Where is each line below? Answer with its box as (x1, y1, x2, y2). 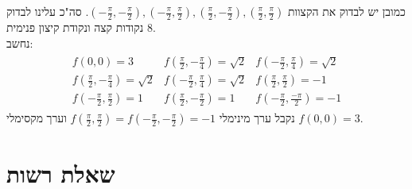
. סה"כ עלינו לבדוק (6, 3, 89, 19)
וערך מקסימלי (6, 110, 67, 126)
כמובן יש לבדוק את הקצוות (287, 3, 406, 19)
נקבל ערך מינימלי (219, 110, 295, 126)
